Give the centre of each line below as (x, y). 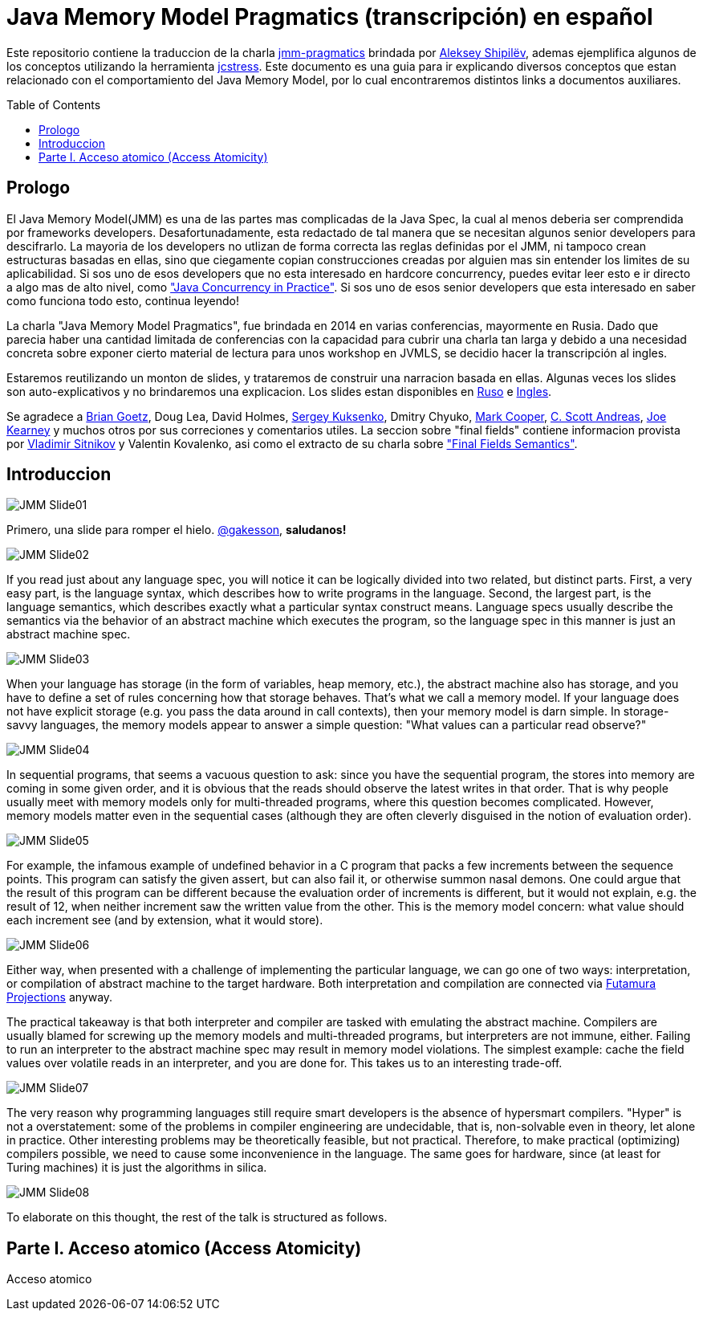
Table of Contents (54, 104)
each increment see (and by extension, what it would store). (165, 920)
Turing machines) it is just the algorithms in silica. (137, 1168)
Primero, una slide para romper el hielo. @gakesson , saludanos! (177, 530)
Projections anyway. (60, 997)
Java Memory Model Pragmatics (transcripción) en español (330, 17)
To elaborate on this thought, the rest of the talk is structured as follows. (197, 1217)
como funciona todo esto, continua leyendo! (123, 300)
